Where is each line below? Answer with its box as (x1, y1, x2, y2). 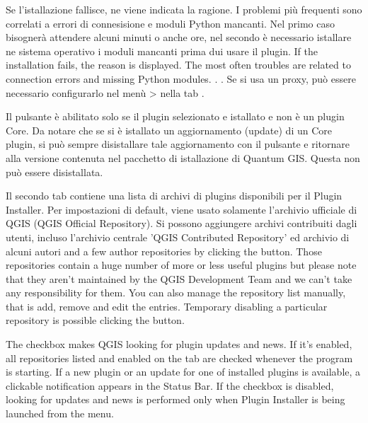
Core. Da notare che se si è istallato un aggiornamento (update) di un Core (6, 122, 333, 137)
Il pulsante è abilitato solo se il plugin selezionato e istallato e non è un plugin (6, 109, 345, 124)
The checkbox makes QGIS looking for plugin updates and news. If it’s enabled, (6, 337, 352, 352)
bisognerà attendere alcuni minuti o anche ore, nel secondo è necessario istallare (6, 30, 352, 45)
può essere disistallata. (6, 164, 103, 179)
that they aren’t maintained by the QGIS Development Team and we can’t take (6, 271, 352, 286)
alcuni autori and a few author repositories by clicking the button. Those (6, 243, 322, 258)
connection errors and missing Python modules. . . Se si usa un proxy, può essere (6, 71, 356, 86)
